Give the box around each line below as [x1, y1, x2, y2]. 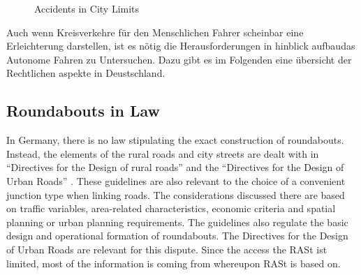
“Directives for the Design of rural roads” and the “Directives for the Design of [6, 160, 344, 174]
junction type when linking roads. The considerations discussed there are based [6, 187, 345, 202]
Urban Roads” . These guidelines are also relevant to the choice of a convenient [6, 173, 346, 188]
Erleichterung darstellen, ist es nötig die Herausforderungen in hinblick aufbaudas [6, 38, 355, 53]
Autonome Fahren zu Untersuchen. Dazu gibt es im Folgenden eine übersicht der [6, 52, 352, 66]
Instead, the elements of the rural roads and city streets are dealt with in [6, 146, 319, 161]
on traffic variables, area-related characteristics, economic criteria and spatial [6, 201, 336, 216]
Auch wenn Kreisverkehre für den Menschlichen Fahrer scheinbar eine [6, 24, 304, 39]
